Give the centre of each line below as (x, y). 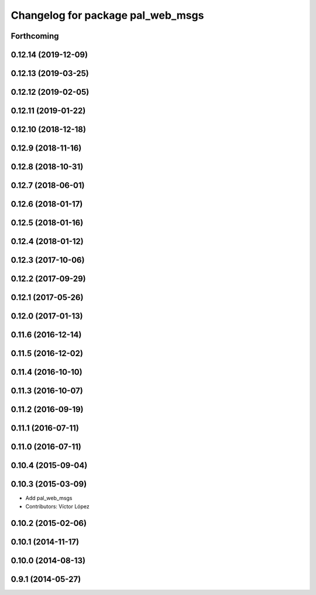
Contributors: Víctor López (58, 506)
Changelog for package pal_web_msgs (107, 15)
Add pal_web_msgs (49, 498)
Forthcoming (35, 36)
